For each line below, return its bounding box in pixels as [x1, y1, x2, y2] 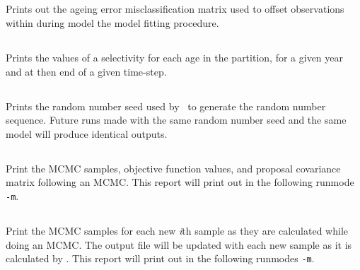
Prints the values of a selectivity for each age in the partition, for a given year [6, 49, 343, 64]
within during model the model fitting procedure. [6, 15, 219, 30]
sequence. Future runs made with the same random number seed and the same [6, 112, 347, 127]
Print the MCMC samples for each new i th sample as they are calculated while [6, 223, 348, 237]
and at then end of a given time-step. [6, 64, 167, 78]
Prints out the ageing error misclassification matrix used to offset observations [6, 1, 344, 16]
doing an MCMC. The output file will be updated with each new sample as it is [6, 237, 352, 252]
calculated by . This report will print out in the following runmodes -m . [6, 251, 315, 266]
